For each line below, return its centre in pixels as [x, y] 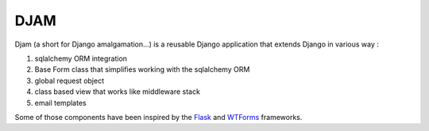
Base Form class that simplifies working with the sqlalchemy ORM [142, 69]
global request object [70, 80]
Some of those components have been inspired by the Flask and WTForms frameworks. [158, 117]
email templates [60, 103]
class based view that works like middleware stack [117, 92]
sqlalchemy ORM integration [81, 58]
